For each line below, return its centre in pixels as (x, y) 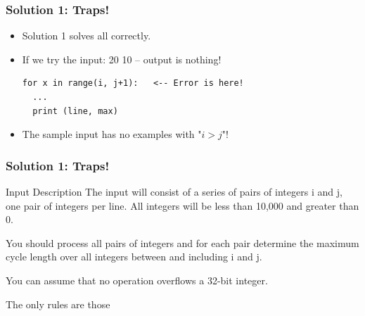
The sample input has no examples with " (112, 134)
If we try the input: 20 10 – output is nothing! (122, 59)
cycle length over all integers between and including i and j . (134, 257)
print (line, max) (75, 111)
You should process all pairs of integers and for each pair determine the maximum (182, 242)
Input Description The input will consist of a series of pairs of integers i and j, (174, 191)
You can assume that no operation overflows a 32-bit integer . (137, 280)
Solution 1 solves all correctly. (87, 36)
